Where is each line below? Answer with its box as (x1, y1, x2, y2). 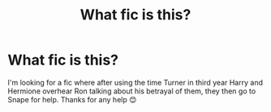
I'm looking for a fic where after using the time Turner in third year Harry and (7, 77, 263, 87)
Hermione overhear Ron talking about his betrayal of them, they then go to (7, 86, 256, 96)
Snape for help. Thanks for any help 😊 (7, 94, 137, 104)
